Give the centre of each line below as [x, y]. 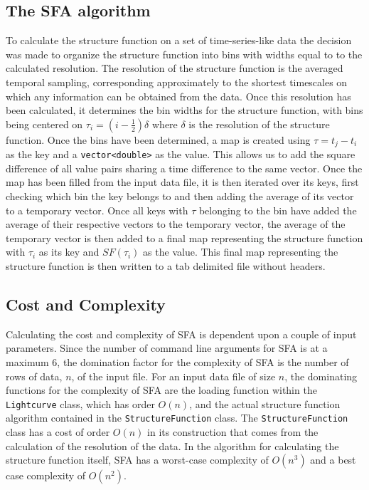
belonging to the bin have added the [278, 210]
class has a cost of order [58, 432]
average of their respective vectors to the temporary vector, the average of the [176, 224]
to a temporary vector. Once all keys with [97, 210]
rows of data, [34, 376]
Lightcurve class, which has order [80, 403]
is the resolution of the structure [259, 124]
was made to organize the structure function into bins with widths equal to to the [184, 54]
